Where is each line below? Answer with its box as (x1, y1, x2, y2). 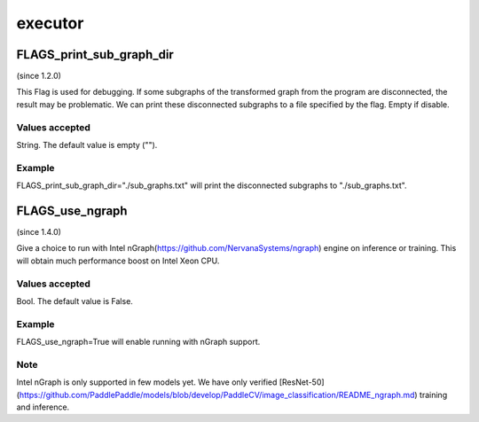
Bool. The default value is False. (16, 295, 133, 306)
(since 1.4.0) (16, 227, 62, 238)
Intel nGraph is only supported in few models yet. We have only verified (16, 377, 278, 387)
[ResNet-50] (279, 377, 325, 387)
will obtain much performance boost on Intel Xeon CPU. (16, 255, 220, 266)
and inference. (16, 402, 70, 412)
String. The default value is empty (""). (16, 139, 158, 150)
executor (16, 13, 84, 33)
